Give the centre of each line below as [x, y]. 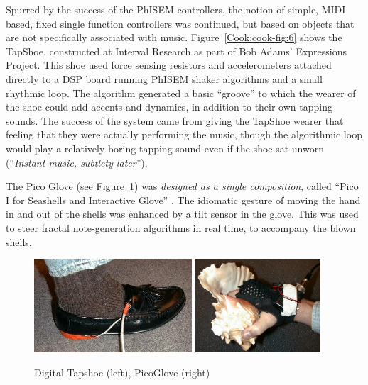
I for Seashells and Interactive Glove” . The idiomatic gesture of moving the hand [183, 200]
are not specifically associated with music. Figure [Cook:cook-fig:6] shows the [174, 37]
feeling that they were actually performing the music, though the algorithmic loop [184, 134]
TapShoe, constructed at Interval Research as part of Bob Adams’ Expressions [177, 51]
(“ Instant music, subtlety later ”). [77, 162]
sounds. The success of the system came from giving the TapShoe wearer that [175, 120]
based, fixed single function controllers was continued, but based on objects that [180, 23]
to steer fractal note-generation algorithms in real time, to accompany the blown [181, 227]
